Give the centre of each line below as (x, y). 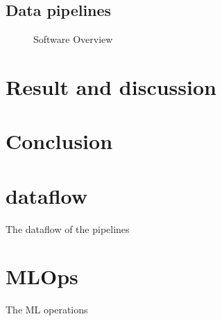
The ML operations (47, 310)
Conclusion (59, 141)
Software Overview (73, 39)
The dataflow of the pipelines (68, 228)
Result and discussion (111, 86)
